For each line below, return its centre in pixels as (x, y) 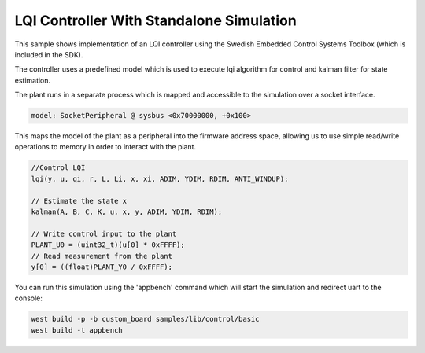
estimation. (33, 80)
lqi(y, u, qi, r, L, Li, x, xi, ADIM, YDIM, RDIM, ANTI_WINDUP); (160, 178)
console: (29, 298)
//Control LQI (58, 168)
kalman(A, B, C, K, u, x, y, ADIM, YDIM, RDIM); (127, 212)
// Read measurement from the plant (102, 256)
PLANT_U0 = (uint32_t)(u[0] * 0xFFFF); (108, 245)
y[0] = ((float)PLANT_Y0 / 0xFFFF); (102, 267)
